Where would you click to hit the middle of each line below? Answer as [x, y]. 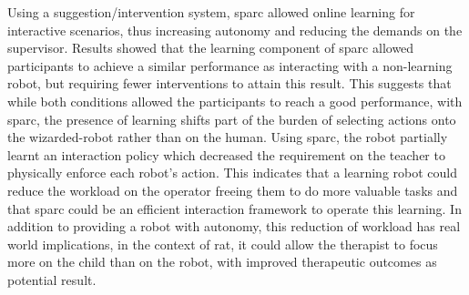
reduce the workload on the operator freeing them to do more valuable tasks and [233, 190]
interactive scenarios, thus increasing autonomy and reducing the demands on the [235, 30]
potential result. [52, 279]
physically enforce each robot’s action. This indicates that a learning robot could [232, 173]
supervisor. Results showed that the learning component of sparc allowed [211, 48]
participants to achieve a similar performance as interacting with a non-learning [230, 65]
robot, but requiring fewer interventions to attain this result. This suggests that [229, 83]
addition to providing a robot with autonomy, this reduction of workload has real [234, 226]
